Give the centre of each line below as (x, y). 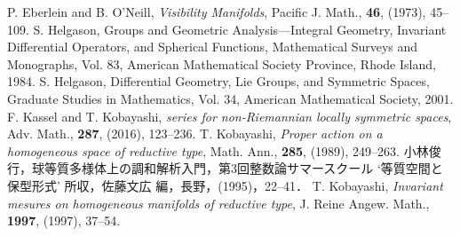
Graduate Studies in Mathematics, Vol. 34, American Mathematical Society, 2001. (230, 98)
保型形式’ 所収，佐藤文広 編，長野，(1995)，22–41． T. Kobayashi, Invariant (225, 185)
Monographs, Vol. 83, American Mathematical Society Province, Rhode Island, (222, 63)
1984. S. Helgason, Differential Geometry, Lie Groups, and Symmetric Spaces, (218, 81)
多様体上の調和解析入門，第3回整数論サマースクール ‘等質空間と (256, 168)
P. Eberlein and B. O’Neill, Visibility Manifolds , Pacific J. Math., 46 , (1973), (217, 12)
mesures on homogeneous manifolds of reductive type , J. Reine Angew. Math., (218, 203)
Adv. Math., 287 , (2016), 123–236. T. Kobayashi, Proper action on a (195, 134)
